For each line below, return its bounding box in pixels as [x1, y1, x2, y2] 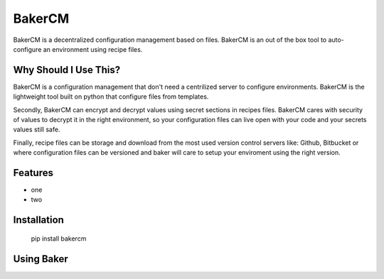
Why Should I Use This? [13, 64, 121, 76]
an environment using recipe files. [43, 45, 143, 53]
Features [13, 167, 53, 179]
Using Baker [13, 253, 68, 265]
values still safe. [13, 125, 60, 134]
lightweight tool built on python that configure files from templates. [13, 92, 209, 101]
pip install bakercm [31, 234, 87, 243]
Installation [13, 214, 64, 226]
